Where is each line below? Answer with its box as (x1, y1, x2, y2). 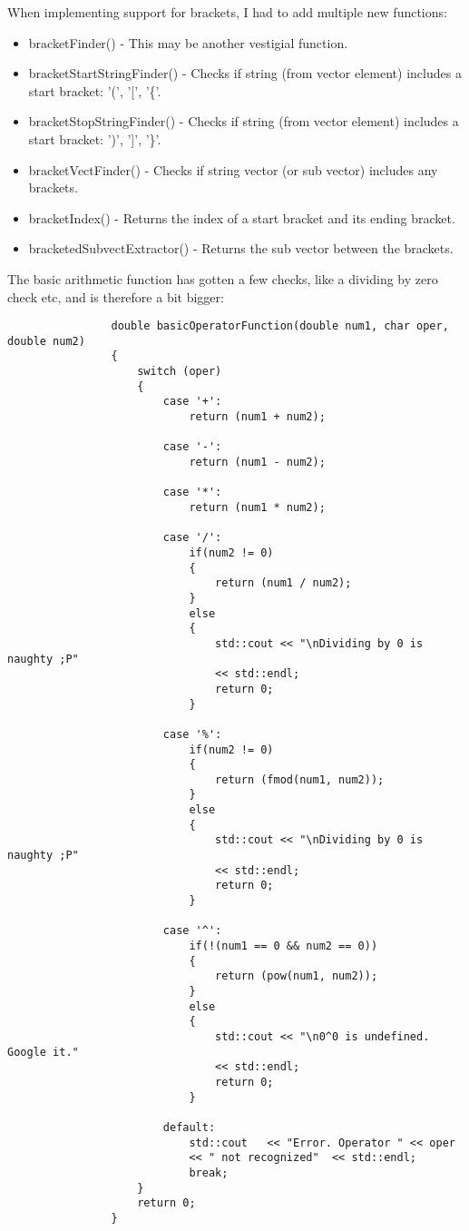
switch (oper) (137, 365, 222, 379)
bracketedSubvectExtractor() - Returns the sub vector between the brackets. (28, 239, 454, 258)
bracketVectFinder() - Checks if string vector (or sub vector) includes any (28, 160, 438, 179)
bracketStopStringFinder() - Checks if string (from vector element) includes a (28, 112, 459, 131)
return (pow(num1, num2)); (215, 970, 378, 983)
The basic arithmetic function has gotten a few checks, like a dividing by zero (7, 269, 438, 288)
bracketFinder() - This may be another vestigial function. (28, 33, 348, 52)
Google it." (7, 1045, 79, 1059)
